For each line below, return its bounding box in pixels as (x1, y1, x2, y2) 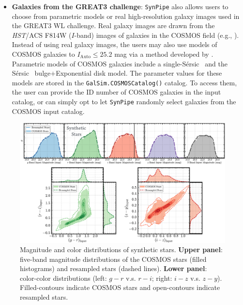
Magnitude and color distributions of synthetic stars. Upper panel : (20, 244, 223, 255)
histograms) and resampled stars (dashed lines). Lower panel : (20, 263, 207, 273)
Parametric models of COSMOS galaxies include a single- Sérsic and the (12, 58, 228, 68)
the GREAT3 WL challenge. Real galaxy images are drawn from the (12, 20, 215, 31)
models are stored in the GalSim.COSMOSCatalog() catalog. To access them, (12, 77, 237, 87)
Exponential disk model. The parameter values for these (56, 68, 222, 78)
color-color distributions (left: (20, 273, 107, 283)
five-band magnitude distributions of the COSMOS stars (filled (20, 254, 207, 264)
